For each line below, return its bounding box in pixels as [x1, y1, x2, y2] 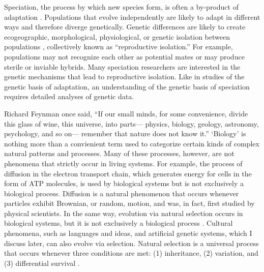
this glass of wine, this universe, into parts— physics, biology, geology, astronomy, [4, 118, 259, 129]
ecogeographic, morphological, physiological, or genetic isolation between [4, 31, 230, 42]
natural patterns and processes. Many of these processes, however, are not [4, 148, 234, 159]
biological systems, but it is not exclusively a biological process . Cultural [4, 218, 233, 228]
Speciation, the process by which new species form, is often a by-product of [4, 2, 239, 12]
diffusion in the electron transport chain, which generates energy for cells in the [4, 168, 252, 178]
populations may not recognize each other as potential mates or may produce [4, 51, 245, 62]
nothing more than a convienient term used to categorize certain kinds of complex [4, 138, 259, 148]
